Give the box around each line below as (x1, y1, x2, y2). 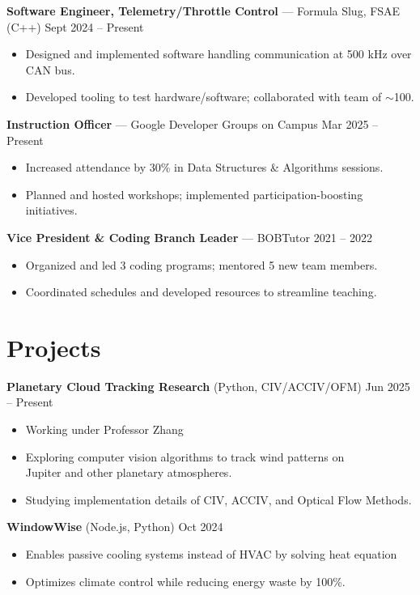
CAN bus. (25, 61, 75, 78)
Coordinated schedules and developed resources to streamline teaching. (25, 283, 377, 300)
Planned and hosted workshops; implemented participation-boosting (25, 185, 363, 202)
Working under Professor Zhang (25, 421, 184, 438)
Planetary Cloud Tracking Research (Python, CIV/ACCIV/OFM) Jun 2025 (6, 377, 410, 394)
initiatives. (25, 202, 78, 219)
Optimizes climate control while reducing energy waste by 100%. (25, 572, 346, 589)
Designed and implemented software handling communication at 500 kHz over (25, 45, 412, 62)
